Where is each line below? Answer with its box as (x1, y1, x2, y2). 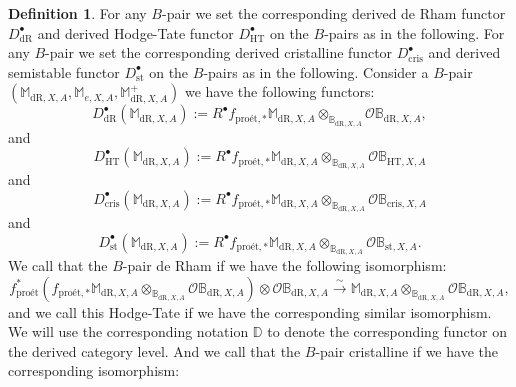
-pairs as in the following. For (324, 22, 505, 43)
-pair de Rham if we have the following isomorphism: (122, 254, 447, 275)
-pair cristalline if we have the (315, 340, 498, 361)
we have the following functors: (184, 81, 375, 102)
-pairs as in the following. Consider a (203, 61, 429, 82)
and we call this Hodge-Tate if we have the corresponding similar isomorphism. (8, 301, 492, 322)
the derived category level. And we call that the (8, 340, 301, 361)
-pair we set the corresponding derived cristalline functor (45, 42, 393, 63)
